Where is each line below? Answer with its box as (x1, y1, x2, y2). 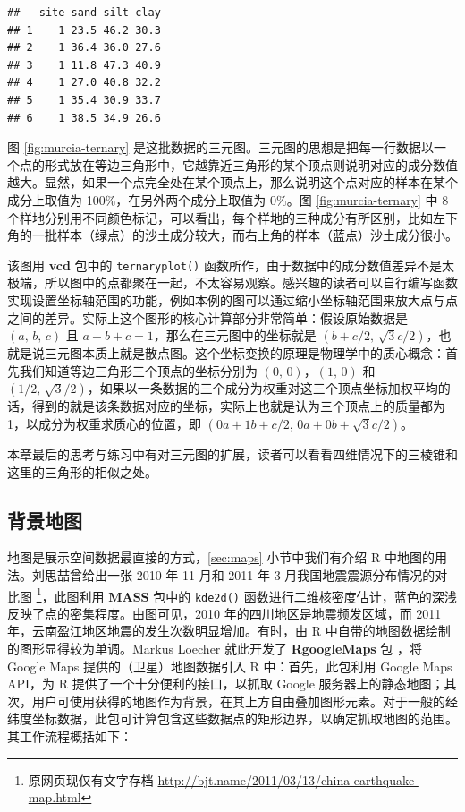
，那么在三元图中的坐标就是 (153, 326, 317, 345)
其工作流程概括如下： (7, 726, 132, 745)
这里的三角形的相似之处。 (7, 462, 157, 481)
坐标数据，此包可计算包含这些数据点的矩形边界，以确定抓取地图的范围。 (31, 709, 458, 728)
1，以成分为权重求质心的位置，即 (7, 414, 201, 432)
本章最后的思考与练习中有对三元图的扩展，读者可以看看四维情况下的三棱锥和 (7, 444, 458, 463)
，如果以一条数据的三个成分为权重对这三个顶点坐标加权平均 (87, 379, 438, 397)
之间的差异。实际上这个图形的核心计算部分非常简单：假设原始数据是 (7, 308, 408, 327)
